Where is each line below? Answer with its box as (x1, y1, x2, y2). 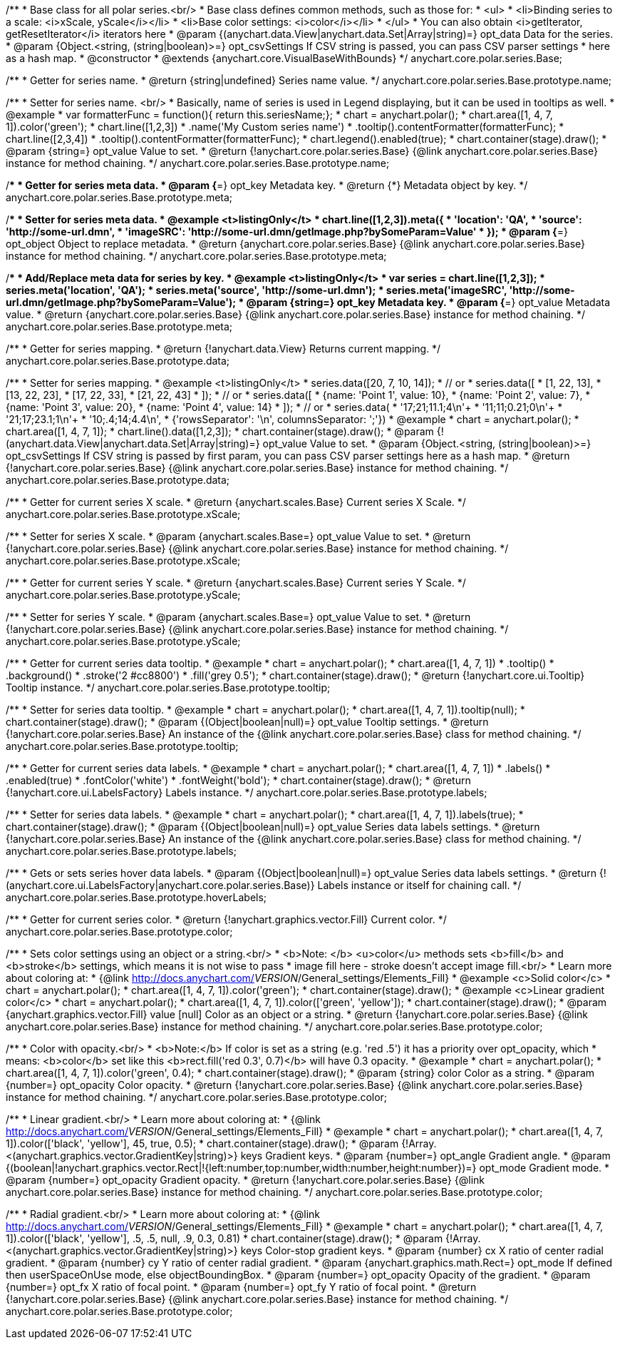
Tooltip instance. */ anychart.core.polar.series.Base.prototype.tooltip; (6, 681, 331, 694)
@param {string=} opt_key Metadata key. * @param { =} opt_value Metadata (246, 296, 611, 308)
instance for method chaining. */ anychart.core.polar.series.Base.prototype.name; (6, 157, 390, 169)
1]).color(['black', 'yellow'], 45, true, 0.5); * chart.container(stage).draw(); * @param (6, 1137, 399, 1149)
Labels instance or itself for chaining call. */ (317, 879, 522, 891)
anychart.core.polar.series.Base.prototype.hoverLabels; (6, 891, 267, 903)
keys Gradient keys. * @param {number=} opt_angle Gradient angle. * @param (240, 1149, 611, 1162)
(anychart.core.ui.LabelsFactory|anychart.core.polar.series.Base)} (6, 879, 315, 891)
